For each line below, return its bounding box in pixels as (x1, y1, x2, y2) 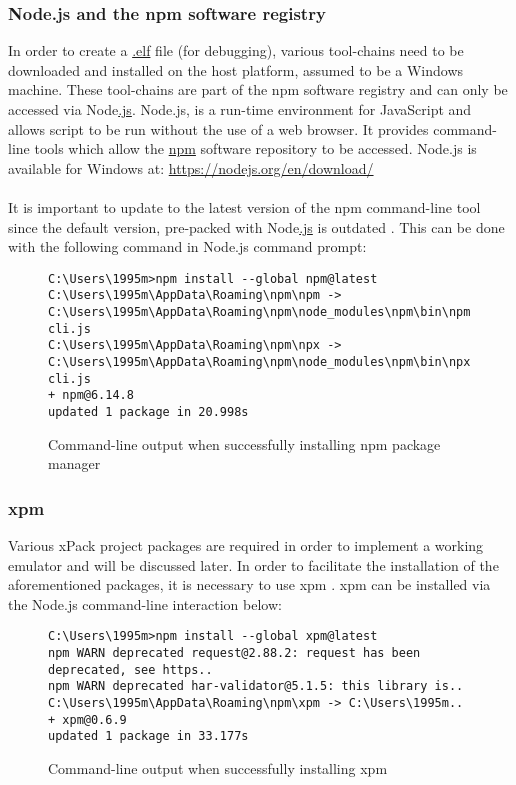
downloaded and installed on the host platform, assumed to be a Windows (8, 59, 464, 80)
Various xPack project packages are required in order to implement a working (8, 535, 484, 556)
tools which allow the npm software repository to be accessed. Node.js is (34, 138, 477, 159)
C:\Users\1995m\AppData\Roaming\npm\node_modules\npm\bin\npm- (48, 305, 478, 320)
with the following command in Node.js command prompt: (8, 236, 367, 257)
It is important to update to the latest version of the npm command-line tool (8, 196, 481, 217)
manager (48, 453, 101, 474)
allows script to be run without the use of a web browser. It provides (8, 118, 429, 139)
